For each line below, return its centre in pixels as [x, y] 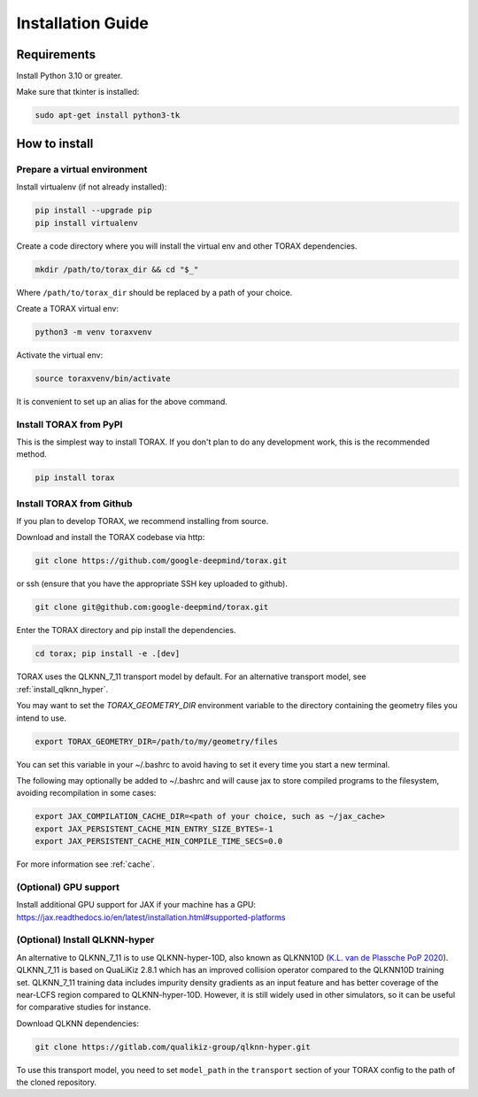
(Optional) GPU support [68, 887]
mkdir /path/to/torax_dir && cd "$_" [117, 269]
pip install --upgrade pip [93, 211]
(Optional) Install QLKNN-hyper [85, 940]
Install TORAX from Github [74, 503]
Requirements [56, 54]
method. [32, 454]
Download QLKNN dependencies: [78, 1024]
